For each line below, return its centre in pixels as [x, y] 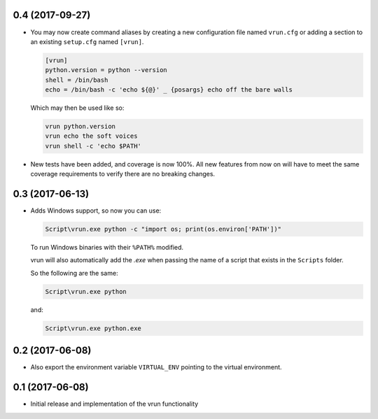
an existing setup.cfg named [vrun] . [87, 41]
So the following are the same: [74, 273]
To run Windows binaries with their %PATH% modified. [107, 248]
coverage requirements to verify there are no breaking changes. [123, 174]
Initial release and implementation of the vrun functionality [114, 404]
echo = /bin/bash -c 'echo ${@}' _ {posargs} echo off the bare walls [169, 90]
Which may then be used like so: [77, 108]
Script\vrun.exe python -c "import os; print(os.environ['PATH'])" [163, 229]
